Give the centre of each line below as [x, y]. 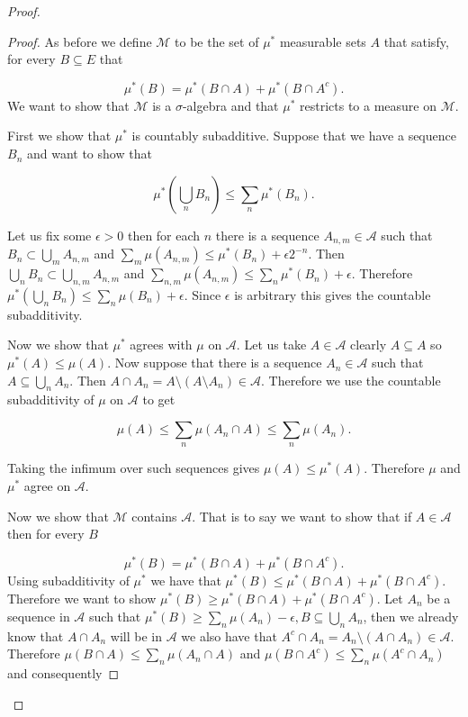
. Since [202, 294]
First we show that [59, 136]
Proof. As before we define [80, 41]
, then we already [411, 616]
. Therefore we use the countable [351, 380]
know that [36, 635]
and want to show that [89, 154]
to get [159, 399]
